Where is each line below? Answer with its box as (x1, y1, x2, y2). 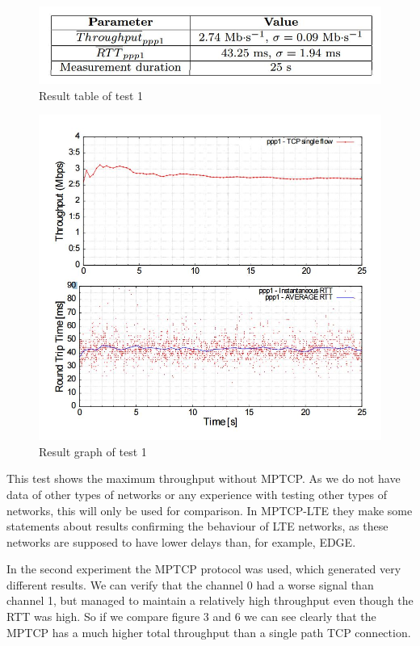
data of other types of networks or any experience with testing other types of (6, 485, 388, 502)
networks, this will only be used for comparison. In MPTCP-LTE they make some (6, 501, 413, 518)
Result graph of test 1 (39, 443, 147, 459)
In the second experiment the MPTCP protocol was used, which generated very (6, 560, 401, 577)
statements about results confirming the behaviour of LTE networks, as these (6, 518, 388, 535)
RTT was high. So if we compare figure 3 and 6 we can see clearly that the (6, 608, 376, 625)
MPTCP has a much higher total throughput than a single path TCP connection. (6, 623, 411, 640)
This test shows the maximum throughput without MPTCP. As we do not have (6, 470, 401, 487)
